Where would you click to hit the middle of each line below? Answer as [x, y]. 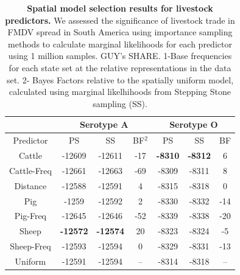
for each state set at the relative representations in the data [120, 67]
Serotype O [194, 124]
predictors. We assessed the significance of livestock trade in [120, 20]
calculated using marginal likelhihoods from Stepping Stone [120, 92]
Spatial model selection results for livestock [120, 8]
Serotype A [104, 124]
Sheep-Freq [30, 246]
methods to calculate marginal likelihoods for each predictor [120, 44]
